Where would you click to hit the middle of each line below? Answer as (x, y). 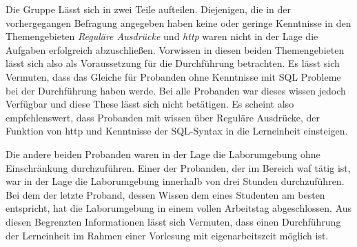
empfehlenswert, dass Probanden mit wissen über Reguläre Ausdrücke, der (163, 117)
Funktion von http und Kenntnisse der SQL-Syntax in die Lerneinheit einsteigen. (177, 131)
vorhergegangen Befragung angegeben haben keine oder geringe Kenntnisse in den (178, 22)
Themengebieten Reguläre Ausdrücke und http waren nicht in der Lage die (162, 36)
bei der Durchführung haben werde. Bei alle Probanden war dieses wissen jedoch (176, 90)
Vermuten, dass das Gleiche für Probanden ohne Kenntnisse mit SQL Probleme (173, 76)
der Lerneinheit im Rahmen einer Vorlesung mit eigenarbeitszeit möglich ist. (167, 235)
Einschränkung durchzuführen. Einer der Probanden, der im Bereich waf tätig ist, (178, 167)
